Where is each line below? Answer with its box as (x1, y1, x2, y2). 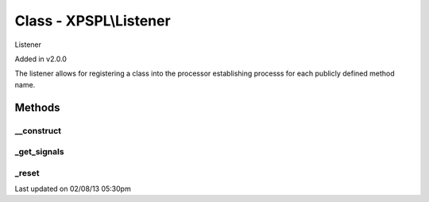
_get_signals (14, 146, 64, 157)
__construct (14, 125, 62, 136)
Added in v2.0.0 (14, 54, 68, 64)
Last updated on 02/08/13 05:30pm (14, 184, 131, 193)
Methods (14, 100, 60, 115)
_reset (14, 167, 40, 178)
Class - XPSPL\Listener (14, 12, 171, 29)
